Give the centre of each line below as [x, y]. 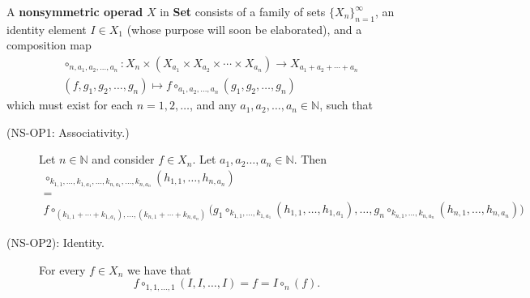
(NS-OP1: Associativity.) [68, 132]
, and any [213, 105]
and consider [123, 159]
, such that [346, 105]
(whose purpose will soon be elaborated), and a [244, 29]
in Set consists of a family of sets [243, 11]
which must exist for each [70, 105]
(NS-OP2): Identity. [56, 242]
